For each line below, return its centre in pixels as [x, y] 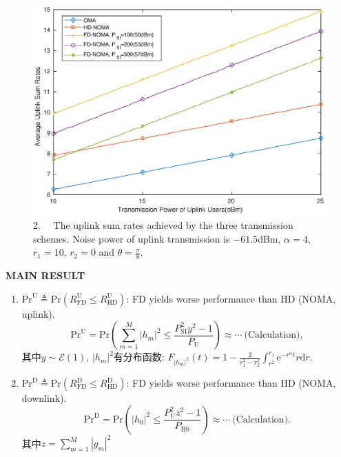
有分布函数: [139, 357]
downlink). [44, 398]
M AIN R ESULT [45, 275]
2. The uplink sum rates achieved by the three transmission [163, 224]
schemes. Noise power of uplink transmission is [132, 238]
